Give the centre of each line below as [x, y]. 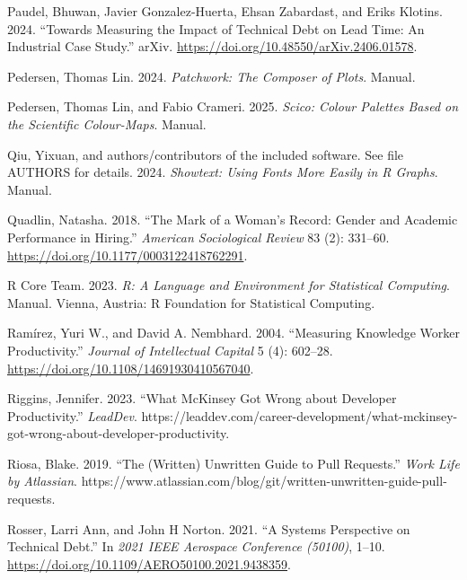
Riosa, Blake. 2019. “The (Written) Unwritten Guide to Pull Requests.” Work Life [233, 463]
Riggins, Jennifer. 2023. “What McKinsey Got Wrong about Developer [202, 398]
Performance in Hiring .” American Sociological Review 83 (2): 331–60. [198, 237]
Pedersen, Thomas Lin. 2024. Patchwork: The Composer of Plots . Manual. [211, 76]
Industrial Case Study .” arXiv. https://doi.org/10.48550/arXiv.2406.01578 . [212, 46]
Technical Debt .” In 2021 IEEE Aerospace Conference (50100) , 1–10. [196, 546]
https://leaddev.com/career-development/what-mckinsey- [300, 415]
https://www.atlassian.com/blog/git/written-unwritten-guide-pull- [264, 481]
